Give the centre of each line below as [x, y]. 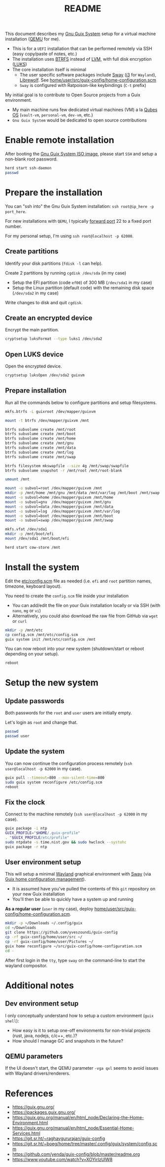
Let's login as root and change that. [41, 723]
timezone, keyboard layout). [33, 586]
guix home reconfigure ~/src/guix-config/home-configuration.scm [73, 946]
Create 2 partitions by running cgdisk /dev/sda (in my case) [66, 273]
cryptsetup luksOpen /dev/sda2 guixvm [45, 375]
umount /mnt [17, 480]
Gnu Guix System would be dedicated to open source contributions [79, 120]
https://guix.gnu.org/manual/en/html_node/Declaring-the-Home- [78, 1118]
